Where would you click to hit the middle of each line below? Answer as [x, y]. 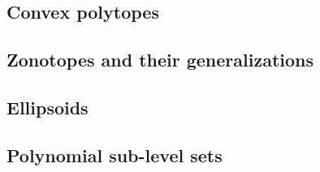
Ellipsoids [48, 107]
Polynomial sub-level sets [115, 155]
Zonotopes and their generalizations [160, 60]
